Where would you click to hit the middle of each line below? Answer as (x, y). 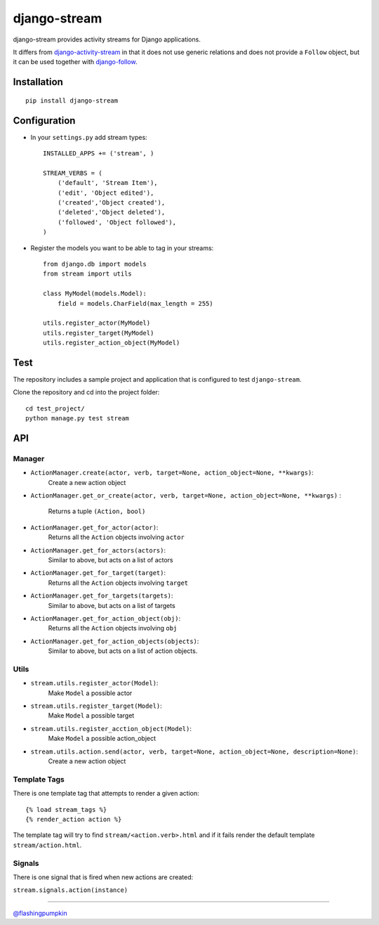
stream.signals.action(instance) (71, 890)
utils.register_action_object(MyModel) (112, 343)
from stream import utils (88, 274)
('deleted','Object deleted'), (111, 212)
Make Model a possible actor (90, 693)
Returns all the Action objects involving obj (113, 628)
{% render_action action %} (74, 819)
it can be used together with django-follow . (75, 62)
